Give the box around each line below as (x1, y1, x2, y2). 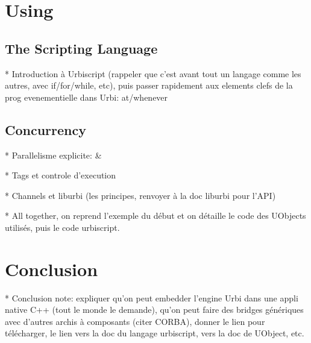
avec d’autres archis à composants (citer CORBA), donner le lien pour (5, 315, 265, 327)
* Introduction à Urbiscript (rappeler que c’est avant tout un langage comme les (5, 67, 301, 80)
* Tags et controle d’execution (5, 169, 116, 181)
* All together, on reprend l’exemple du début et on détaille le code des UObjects (5, 209, 306, 222)
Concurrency (5, 120, 86, 139)
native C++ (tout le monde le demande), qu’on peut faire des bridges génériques (5, 303, 304, 316)
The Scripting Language (5, 39, 158, 57)
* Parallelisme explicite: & (5, 148, 102, 161)
